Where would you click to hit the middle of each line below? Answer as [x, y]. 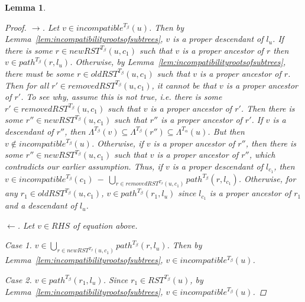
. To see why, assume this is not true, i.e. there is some [121, 97]
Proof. [16, 27]
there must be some [40, 73]
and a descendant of [41, 205]
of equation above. [105, 225]
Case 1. [18, 245]
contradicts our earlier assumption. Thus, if [84, 166]
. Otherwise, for [267, 178]
